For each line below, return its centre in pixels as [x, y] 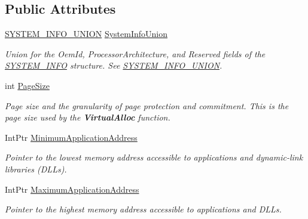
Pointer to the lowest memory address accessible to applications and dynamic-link [154, 157]
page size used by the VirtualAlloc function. [88, 117]
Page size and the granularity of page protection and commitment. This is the [147, 105]
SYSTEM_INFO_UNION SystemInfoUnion [86, 34]
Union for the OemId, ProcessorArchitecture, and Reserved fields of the [135, 53]
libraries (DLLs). [36, 169]
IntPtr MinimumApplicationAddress [71, 137]
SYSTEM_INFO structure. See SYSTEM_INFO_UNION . [114, 65]
